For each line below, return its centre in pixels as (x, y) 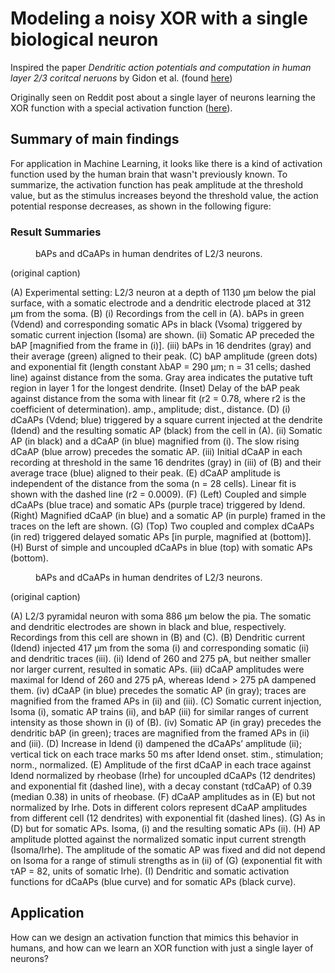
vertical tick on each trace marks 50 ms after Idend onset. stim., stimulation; (167, 754)
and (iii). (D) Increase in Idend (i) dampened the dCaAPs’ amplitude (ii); (156, 744)
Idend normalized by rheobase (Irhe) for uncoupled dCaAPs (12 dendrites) (163, 776)
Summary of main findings (95, 139)
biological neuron (84, 39)
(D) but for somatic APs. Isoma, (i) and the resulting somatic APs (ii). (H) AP (165, 829)
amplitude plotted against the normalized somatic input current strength (158, 839)
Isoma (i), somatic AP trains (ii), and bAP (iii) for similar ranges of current (159, 712)
